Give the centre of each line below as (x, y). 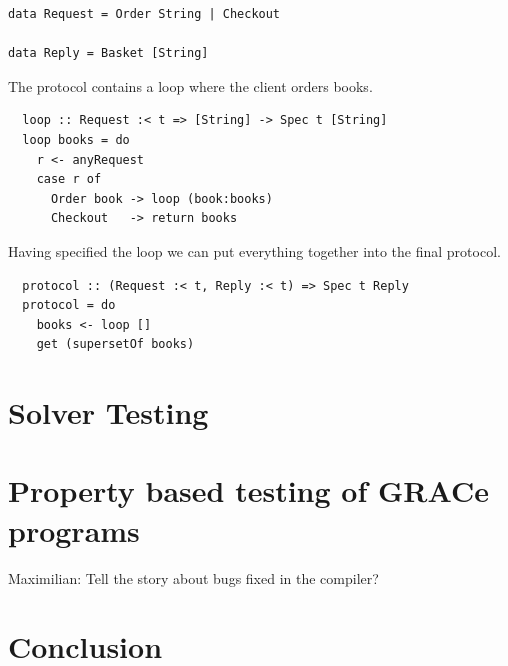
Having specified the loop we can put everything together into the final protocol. (254, 250)
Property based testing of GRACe (248, 490)
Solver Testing (108, 412)
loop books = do (76, 139)
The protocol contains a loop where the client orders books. (190, 85)
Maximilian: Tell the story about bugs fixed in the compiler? (193, 577)
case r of (69, 179)
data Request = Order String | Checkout (144, 14)
